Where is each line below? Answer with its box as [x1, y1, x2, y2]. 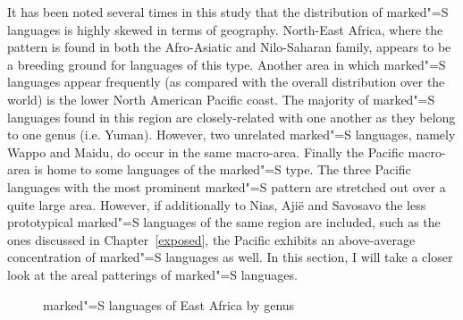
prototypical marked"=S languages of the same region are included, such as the [7, 213, 441, 232]
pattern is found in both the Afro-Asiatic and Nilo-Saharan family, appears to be [7, 38, 451, 56]
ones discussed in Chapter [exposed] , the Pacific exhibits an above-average [7, 230, 416, 248]
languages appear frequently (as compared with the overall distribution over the [7, 72, 445, 91]
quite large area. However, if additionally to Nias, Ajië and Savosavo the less [7, 195, 426, 214]
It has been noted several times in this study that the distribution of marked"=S [7, 3, 449, 21]
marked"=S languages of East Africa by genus [43, 295, 295, 314]
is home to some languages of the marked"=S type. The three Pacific [34, 160, 411, 179]
